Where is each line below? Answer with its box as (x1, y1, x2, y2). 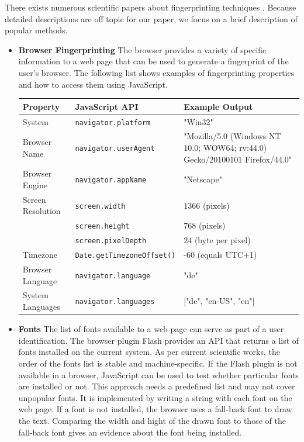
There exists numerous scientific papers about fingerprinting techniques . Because (5, 1, 296, 13)
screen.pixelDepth (75, 237, 147, 246)
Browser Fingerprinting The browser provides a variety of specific (18, 43, 267, 56)
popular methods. (5, 24, 68, 36)
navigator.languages (75, 298, 155, 306)
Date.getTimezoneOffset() (75, 251, 176, 260)
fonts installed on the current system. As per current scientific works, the (18, 346, 280, 358)
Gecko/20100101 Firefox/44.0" (184, 153, 292, 165)
